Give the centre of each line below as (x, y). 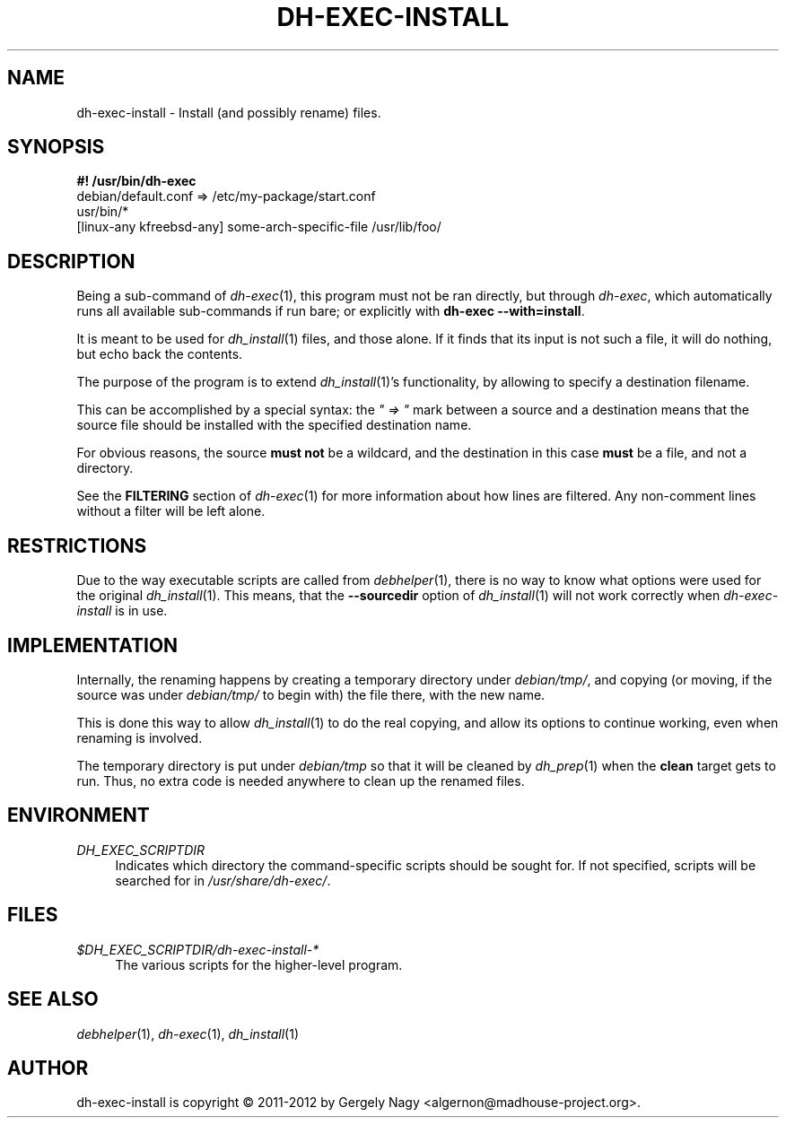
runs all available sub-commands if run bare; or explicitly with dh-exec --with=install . (331, 311)
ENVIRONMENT (79, 815)
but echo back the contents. (160, 354)
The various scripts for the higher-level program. (259, 964)
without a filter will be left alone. (171, 511)
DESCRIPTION (71, 261)
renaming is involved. (140, 737)
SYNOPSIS (56, 147)
